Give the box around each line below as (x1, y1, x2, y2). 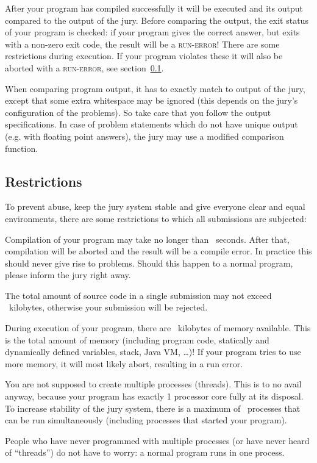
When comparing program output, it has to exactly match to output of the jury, (5, 82, 305, 95)
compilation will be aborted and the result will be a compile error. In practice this (5, 245, 312, 257)
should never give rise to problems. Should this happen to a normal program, (5, 256, 293, 269)
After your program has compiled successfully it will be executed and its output (5, 2, 303, 14)
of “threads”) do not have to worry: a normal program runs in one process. (5, 446, 285, 459)
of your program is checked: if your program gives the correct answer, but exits (5, 26, 300, 38)
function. (5, 142, 38, 154)
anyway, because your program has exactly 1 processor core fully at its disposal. (5, 390, 304, 403)
